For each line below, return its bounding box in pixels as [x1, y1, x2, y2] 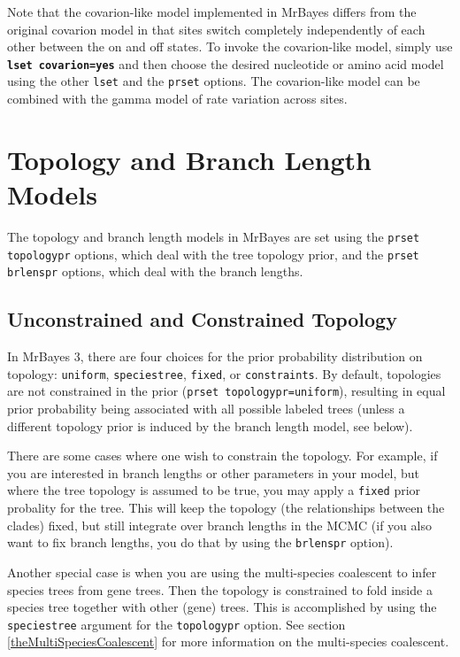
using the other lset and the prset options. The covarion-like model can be [7, 72, 420, 90]
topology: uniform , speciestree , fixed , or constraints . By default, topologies [7, 364, 441, 383]
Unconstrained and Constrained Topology [7, 305, 397, 333]
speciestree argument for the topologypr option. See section [7, 614, 346, 633]
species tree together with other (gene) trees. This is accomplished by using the [7, 598, 437, 616]
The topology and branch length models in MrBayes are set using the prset [7, 228, 420, 245]
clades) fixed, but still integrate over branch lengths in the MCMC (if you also [7, 515, 432, 534]
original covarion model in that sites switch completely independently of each [7, 19, 425, 38]
